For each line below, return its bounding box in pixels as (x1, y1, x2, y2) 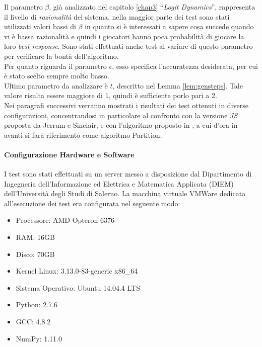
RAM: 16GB (16, 232, 55, 242)
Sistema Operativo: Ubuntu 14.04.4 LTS (16, 282, 140, 293)
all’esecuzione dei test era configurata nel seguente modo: (4, 198, 180, 208)
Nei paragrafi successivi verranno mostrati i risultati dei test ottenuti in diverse (4, 100, 248, 110)
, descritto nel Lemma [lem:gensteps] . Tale (112, 80, 243, 91)
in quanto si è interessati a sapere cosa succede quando (85, 21, 254, 32)
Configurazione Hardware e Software (4, 149, 135, 159)
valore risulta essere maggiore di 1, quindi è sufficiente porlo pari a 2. (4, 90, 217, 101)
